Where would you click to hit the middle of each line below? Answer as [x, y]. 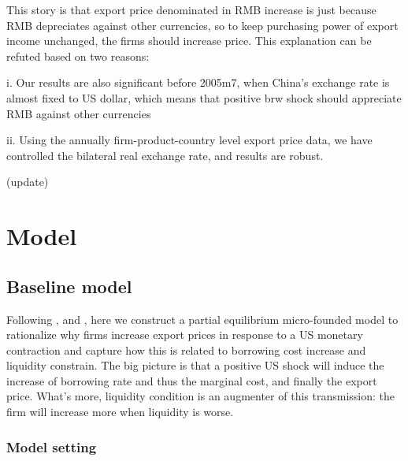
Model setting [52, 446]
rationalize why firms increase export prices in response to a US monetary [185, 335]
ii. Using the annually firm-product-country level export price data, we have [189, 140]
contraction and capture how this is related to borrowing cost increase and [186, 349]
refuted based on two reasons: [78, 56]
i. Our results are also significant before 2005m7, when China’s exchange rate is [198, 82]
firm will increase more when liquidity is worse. [120, 412]
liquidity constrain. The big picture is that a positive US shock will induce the [195, 365]
